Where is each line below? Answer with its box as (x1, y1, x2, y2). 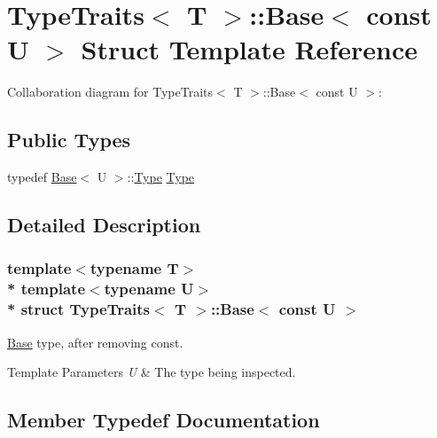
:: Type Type (127, 168, 195, 186)
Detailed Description (7, 211, 201, 239)
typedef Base (7, 168, 77, 186)
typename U (104, 278, 194, 300)
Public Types (7, 126, 131, 153)
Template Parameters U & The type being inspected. (7, 363, 296, 381)
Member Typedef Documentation (7, 406, 320, 434)
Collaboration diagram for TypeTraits (7, 82, 214, 101)
